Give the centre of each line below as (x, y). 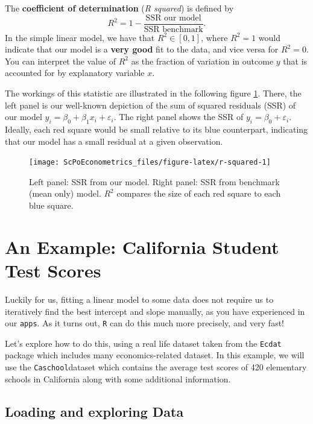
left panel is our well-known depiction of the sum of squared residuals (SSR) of (150, 105)
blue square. (51, 205)
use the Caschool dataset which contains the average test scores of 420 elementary (156, 367)
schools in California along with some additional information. (118, 378)
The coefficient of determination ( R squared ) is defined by (119, 8)
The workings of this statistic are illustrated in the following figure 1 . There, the (153, 93)
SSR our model (173, 18)
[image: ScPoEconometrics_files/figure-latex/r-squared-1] (150, 163)
